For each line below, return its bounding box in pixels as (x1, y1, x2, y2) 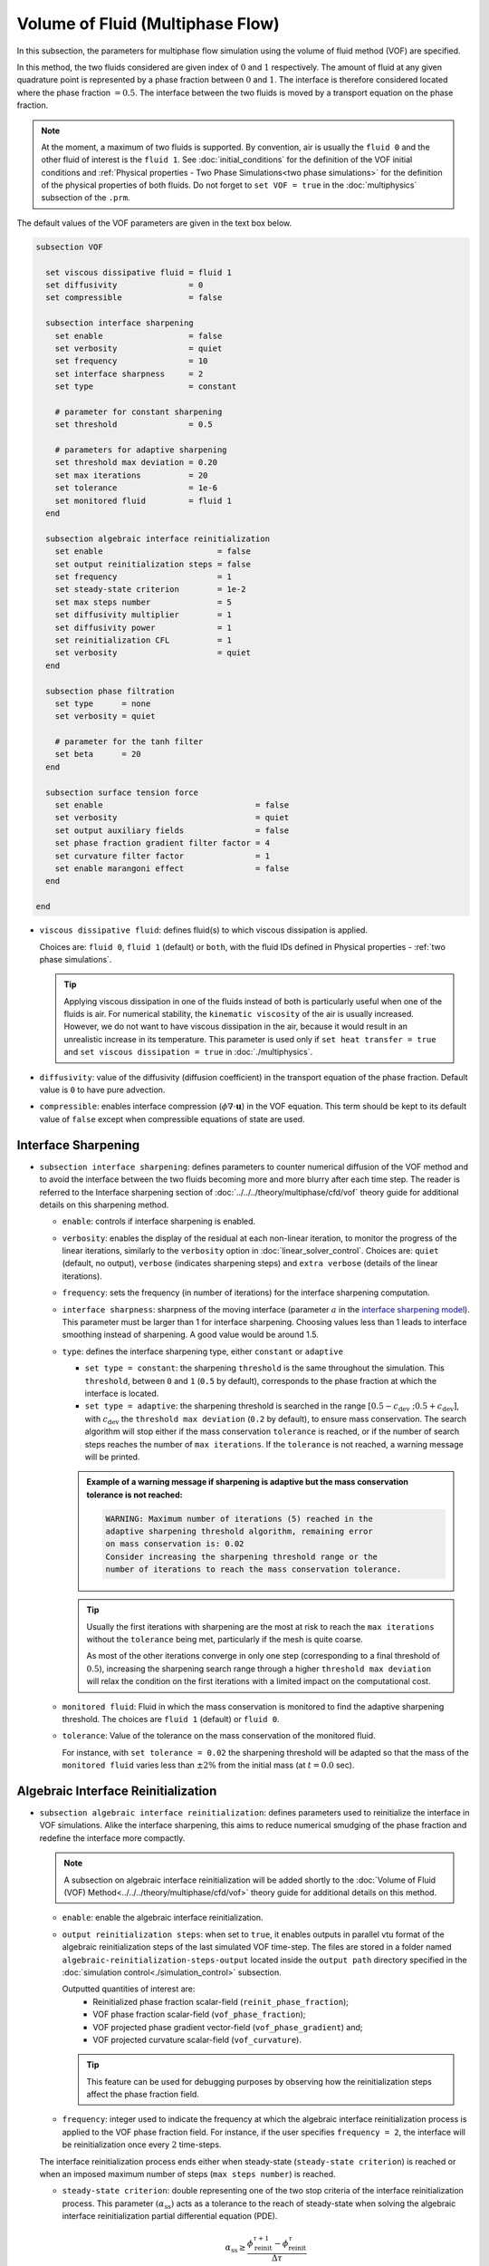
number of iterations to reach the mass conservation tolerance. (105, 1564, 402, 1574)
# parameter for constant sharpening (54, 406, 223, 417)
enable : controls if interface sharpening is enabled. (62, 1215, 256, 1227)
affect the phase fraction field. (86, 2089, 199, 2100)
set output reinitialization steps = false (54, 558, 251, 569)
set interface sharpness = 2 (54, 368, 204, 379)
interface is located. (84, 1388, 159, 1399)
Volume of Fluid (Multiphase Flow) (16, 14, 280, 34)
